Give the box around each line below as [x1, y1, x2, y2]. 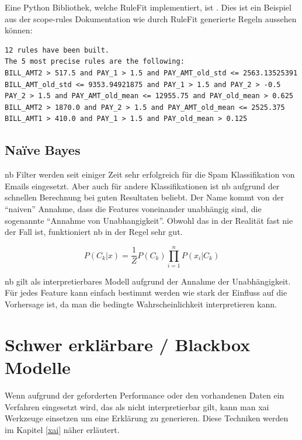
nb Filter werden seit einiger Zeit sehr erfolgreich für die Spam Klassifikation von [5, 168, 295, 181]
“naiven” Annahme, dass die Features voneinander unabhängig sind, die [5, 202, 262, 214]
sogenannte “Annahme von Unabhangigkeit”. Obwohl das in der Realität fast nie [5, 214, 293, 226]
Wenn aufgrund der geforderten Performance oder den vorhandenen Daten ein [5, 389, 284, 401]
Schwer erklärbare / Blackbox [5, 332, 251, 356]
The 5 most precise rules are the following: [5, 57, 185, 66]
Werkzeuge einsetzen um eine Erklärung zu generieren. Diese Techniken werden [5, 412, 289, 424]
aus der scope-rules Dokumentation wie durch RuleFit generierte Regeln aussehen [5, 12, 297, 25]
